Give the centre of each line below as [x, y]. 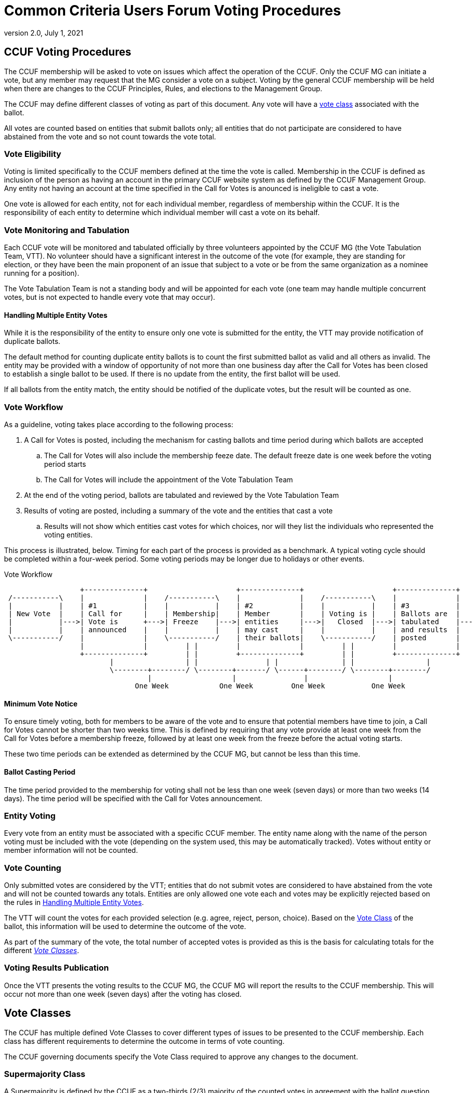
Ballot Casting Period [40, 772]
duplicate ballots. [32, 341]
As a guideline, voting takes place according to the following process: [119, 425]
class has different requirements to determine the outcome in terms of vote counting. [144, 1041]
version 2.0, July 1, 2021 [44, 33]
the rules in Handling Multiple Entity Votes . [74, 902]
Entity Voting [30, 815]
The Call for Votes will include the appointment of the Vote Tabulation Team [169, 480]
